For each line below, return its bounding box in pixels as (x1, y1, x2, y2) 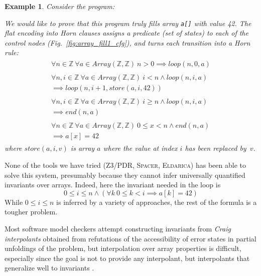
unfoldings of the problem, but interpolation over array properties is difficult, (5, 243, 241, 253)
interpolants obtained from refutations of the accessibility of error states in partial (5, 233, 256, 243)
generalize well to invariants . (5, 262, 94, 273)
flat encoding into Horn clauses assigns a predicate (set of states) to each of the (5, 28, 248, 38)
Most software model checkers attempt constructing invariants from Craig (5, 223, 231, 233)
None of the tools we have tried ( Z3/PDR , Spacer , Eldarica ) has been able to (5, 159, 246, 170)
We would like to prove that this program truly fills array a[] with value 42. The (5, 18, 251, 28)
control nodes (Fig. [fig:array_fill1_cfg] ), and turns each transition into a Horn (5, 37, 250, 48)
